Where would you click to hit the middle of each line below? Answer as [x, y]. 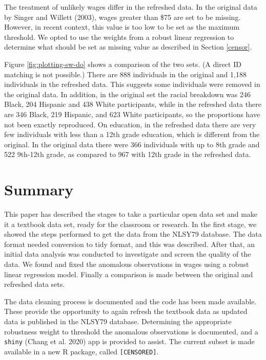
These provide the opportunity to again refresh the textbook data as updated [126, 311]
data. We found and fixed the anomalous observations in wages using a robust [127, 264]
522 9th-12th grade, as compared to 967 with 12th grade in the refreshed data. [128, 154]
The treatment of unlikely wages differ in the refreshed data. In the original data [131, 7]
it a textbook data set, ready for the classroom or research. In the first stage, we [130, 224]
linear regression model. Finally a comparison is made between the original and [129, 274]
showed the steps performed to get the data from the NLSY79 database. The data [133, 234]
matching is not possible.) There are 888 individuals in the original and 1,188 [125, 74]
